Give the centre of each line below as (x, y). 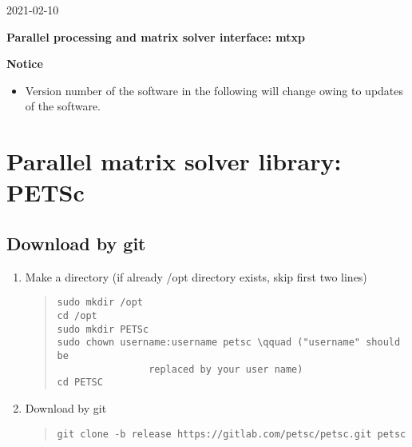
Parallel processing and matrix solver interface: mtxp (156, 36)
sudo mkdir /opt (100, 303)
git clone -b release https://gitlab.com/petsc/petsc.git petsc (232, 434)
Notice (25, 64)
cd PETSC (80, 383)
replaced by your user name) (226, 369)
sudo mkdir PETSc (103, 329)
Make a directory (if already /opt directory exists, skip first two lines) (196, 276)
